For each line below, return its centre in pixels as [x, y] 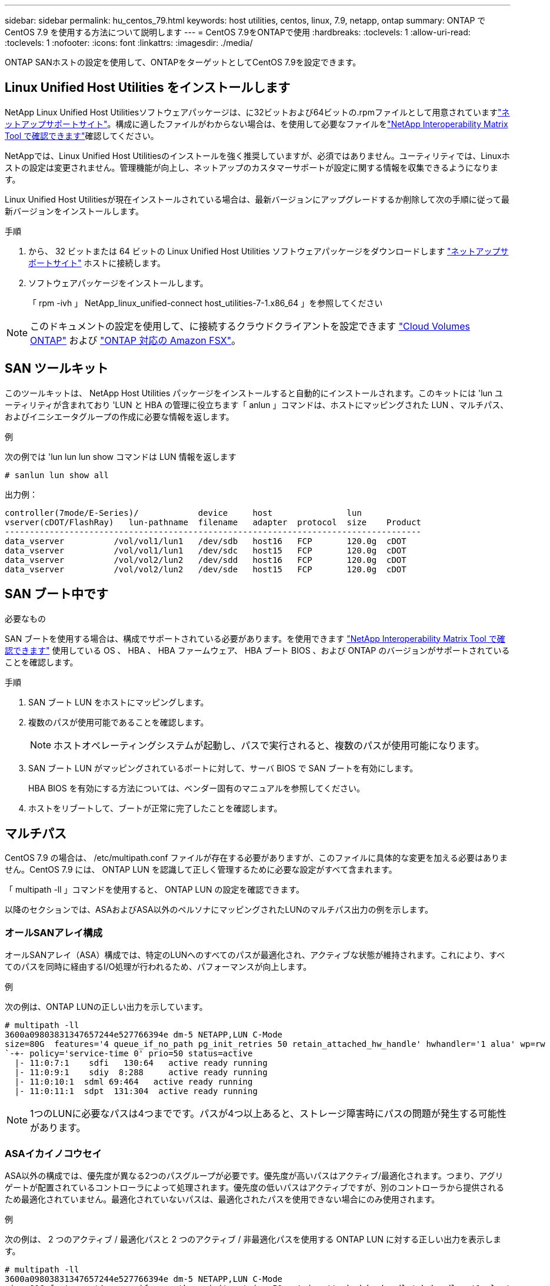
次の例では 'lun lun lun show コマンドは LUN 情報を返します [121, 456]
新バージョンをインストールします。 [74, 211]
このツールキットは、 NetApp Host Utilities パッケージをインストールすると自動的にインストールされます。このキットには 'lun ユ [254, 393]
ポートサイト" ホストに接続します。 [97, 263]
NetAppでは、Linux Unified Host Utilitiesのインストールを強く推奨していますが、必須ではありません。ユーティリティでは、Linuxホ [257, 155]
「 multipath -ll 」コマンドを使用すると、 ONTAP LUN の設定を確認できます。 [155, 890]
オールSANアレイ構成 [54, 932]
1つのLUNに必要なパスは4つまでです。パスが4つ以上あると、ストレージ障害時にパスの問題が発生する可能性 [268, 1114]
